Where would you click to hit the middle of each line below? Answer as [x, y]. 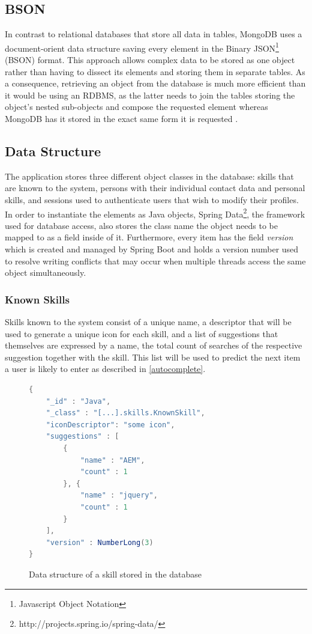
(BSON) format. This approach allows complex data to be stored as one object [150, 60]
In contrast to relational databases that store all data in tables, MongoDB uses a [154, 34]
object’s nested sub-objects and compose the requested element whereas [136, 107]
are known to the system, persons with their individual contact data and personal [155, 188]
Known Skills [37, 299]
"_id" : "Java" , [78, 401]
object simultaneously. [46, 273]
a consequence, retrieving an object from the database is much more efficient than [155, 83]
